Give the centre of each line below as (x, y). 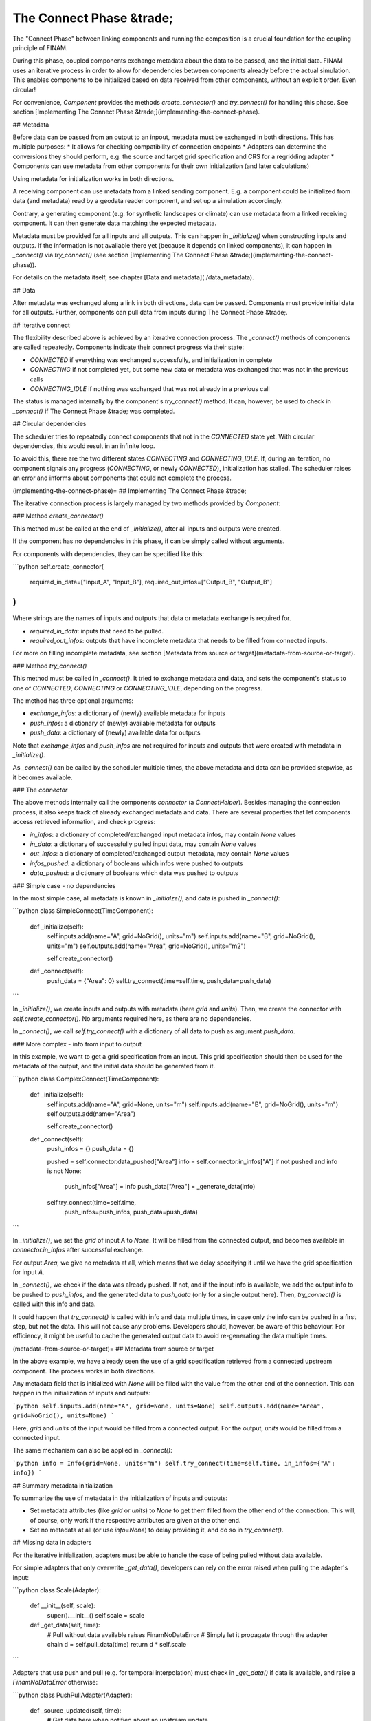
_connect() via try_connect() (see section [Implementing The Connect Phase (121, 255)
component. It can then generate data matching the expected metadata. (114, 223)
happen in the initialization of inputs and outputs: (82, 1393)
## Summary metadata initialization (63, 1485)
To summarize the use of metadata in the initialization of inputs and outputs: (120, 1498)
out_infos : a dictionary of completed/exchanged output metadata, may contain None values (159, 854)
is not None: (64, 1171)
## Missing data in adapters (52, 1543)
